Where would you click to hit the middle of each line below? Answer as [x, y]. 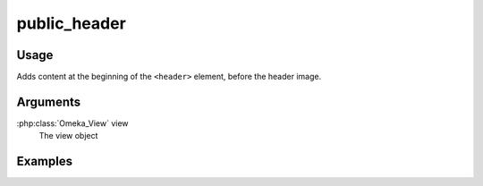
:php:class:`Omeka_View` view [72, 123]
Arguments [49, 101]
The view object [68, 136]
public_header [72, 23]
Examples [45, 161]
